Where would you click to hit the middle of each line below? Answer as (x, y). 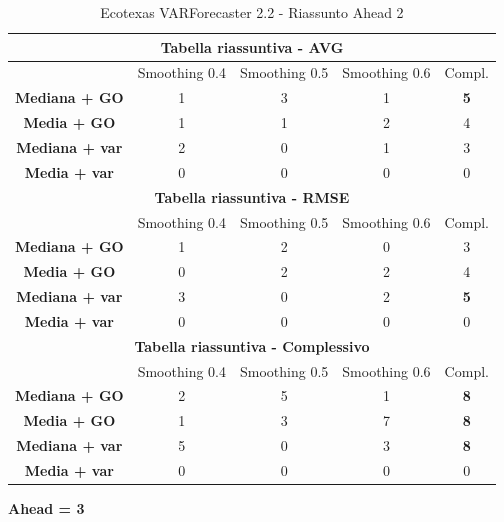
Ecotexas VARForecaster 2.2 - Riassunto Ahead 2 (252, 12)
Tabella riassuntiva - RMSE (252, 196)
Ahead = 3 (46, 508)
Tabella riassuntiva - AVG (252, 46)
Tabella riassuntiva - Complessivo (252, 345)
